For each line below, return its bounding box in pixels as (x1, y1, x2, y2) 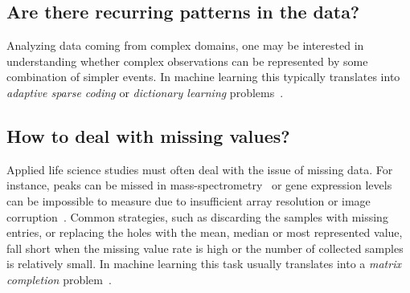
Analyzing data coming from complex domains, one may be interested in (6, 37, 364, 54)
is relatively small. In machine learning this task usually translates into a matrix (6, 255, 401, 272)
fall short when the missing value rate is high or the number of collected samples (6, 239, 404, 256)
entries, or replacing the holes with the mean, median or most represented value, (6, 224, 403, 241)
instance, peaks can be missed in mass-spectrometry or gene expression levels (6, 177, 392, 193)
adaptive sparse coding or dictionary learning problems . (6, 83, 284, 100)
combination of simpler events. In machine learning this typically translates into (6, 68, 400, 85)
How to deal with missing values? (6, 123, 290, 148)
